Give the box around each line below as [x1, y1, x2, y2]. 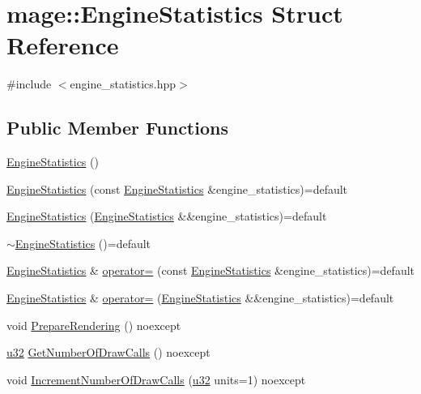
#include [6, 75, 52, 92]
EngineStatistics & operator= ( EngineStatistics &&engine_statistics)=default [6, 289, 394, 306]
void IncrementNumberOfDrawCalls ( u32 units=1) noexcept [6, 370, 306, 388]
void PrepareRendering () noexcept [6, 316, 181, 333]
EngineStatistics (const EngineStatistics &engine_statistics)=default [6, 180, 348, 197]
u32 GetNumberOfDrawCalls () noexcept [6, 344, 210, 361]
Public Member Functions [6, 115, 228, 140]
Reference [6, 28, 119, 62]
